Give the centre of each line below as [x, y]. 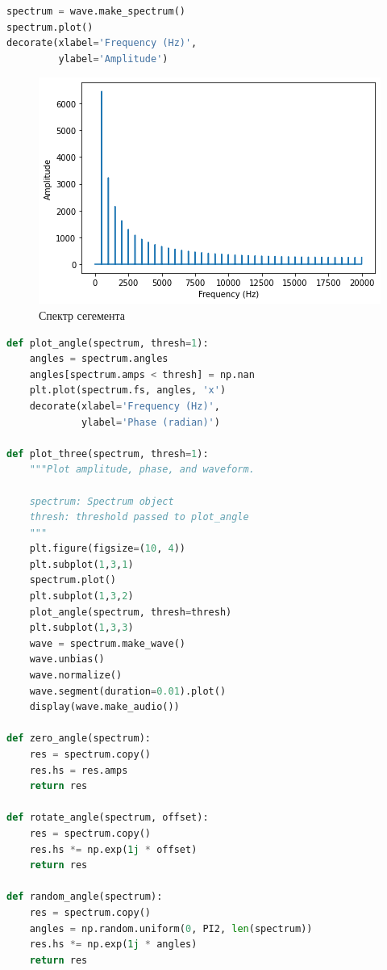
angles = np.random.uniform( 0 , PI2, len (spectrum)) [171, 928]
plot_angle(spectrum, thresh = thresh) [131, 612]
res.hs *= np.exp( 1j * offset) [113, 849]
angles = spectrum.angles [99, 359]
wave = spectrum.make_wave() [107, 643]
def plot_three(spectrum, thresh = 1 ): [108, 454]
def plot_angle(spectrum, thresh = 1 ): [108, 343]
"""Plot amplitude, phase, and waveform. [142, 470]
